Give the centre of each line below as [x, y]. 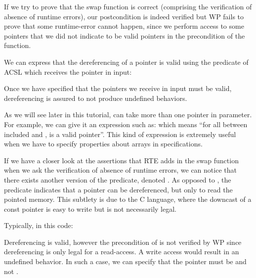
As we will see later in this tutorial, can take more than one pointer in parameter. [128, 115]
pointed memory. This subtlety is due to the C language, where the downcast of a [128, 199]
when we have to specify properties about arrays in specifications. [103, 144]
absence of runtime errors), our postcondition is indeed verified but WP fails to [124, 16]
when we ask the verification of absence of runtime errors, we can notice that [120, 170]
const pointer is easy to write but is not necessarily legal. [90, 208]
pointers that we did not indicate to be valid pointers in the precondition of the [125, 35]
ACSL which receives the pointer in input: [68, 71]
